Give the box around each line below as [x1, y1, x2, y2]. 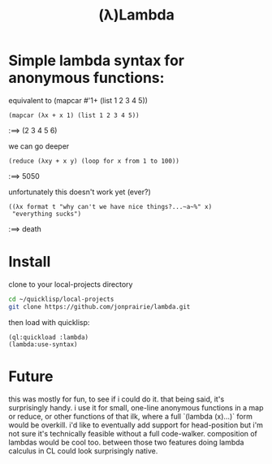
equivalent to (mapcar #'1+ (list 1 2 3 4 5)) [8, 95, 149, 105]
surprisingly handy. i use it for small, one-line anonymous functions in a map [8, 402, 264, 412]
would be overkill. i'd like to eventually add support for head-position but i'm [8, 420, 264, 430]
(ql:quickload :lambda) [8, 333, 89, 341]
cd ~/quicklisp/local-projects [8, 295, 114, 303]
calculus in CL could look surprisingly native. [8, 445, 158, 456]
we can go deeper [8, 141, 70, 151]
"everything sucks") [11, 210, 82, 218]
